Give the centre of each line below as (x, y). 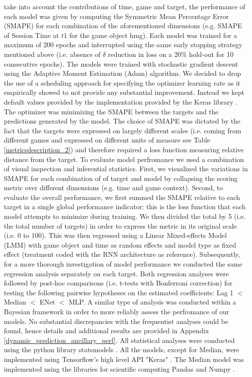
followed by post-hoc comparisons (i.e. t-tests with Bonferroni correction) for (118, 283)
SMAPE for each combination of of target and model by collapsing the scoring (121, 178)
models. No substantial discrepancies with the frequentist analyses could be (116, 321)
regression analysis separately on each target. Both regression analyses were (117, 273)
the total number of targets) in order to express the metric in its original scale (120, 225)
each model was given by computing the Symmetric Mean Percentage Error (117, 16)
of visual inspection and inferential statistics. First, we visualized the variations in (126, 169)
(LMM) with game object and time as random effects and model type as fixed (120, 244)
